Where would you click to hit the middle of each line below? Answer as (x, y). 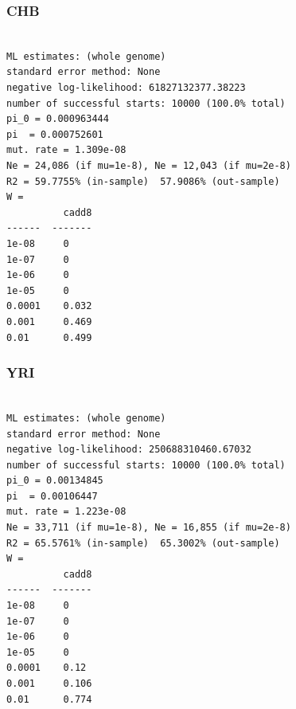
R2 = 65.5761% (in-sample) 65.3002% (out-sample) (143, 543)
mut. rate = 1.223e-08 (66, 512)
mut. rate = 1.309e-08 (66, 150)
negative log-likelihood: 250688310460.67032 (129, 450)
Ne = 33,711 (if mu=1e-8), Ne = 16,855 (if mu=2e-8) (149, 528)
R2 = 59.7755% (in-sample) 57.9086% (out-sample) (143, 181)
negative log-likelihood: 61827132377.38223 (126, 88)
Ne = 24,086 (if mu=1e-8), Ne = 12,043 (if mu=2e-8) (149, 165)
